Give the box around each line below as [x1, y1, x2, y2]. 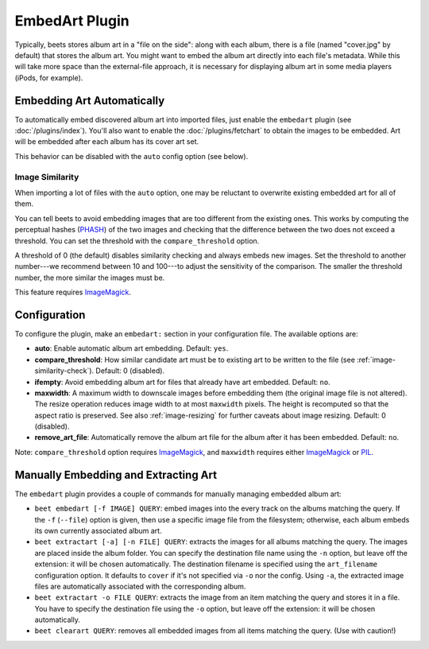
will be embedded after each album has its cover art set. [14, 137, 199, 146]
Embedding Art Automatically [14, 94, 165, 107]
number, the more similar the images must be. [14, 273, 165, 282]
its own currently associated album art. [34, 526, 162, 535]
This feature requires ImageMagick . [14, 287, 131, 297]
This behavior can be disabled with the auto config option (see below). [14, 151, 249, 161]
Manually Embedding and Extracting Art [14, 468, 218, 481]
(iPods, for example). [14, 72, 83, 83]
